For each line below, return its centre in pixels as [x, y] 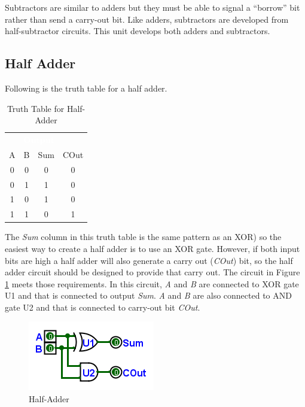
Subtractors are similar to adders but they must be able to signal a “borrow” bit [152, 7]
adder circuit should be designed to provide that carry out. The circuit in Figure [152, 272]
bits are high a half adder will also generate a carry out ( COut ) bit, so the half [149, 260]
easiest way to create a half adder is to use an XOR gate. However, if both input [152, 248]
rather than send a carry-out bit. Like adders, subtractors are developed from [147, 19]
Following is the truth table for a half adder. [86, 88]
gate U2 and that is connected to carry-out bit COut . [103, 307]
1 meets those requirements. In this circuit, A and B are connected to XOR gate [152, 283]
